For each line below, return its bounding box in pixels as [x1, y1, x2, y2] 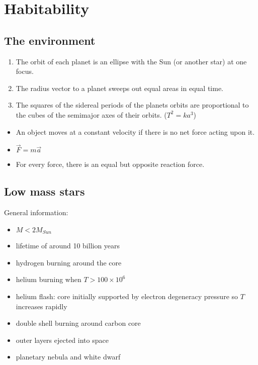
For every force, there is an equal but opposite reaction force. [16, 159, 205, 169]
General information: [4, 207, 68, 218]
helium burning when [16, 274, 81, 285]
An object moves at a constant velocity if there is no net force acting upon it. [16, 126, 255, 137]
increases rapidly [16, 301, 67, 311]
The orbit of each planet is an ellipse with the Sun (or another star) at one [16, 56, 247, 66]
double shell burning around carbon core [16, 318, 141, 328]
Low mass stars [4, 184, 85, 199]
